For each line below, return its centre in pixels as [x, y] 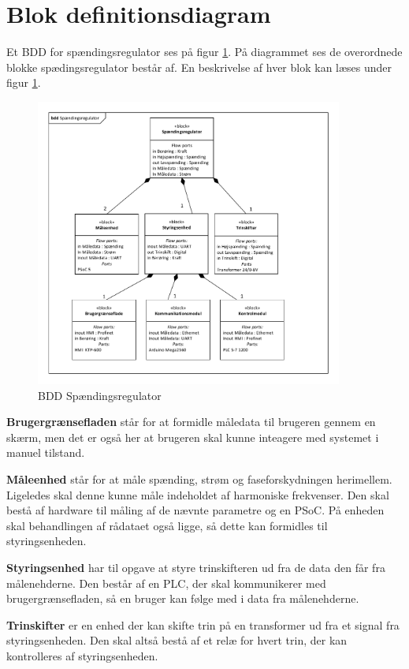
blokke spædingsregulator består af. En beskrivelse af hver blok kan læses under [199, 67]
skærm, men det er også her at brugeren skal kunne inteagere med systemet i [193, 437]
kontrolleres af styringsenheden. [82, 655]
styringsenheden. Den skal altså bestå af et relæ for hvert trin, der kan [177, 640]
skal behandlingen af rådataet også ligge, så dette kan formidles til [167, 525]
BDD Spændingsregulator [100, 395]
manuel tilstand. [46, 452]
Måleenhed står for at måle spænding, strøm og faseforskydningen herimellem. [199, 478]
